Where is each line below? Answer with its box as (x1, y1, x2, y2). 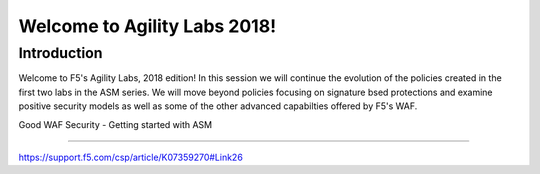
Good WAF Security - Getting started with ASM (18, 118, 213, 130)
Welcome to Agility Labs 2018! (18, 15, 277, 37)
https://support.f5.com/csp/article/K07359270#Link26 (18, 151, 244, 163)
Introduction (18, 44, 103, 62)
